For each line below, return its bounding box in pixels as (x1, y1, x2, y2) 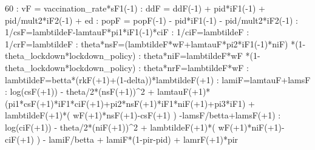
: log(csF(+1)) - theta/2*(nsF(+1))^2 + (5, 85, 155, 98)
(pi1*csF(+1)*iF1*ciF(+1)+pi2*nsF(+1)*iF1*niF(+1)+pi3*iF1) (5, 97, 246, 109)
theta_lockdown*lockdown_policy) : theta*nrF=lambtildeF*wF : (5, 61, 249, 73)
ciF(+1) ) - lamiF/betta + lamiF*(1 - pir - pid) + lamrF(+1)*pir (5, 132, 239, 145)
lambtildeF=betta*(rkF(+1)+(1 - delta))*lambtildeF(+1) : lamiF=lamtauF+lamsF (5, 73, 311, 86)
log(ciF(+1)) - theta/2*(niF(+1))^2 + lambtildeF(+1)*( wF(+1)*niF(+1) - (5, 120, 285, 133)
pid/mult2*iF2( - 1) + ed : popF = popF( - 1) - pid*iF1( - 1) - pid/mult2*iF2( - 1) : (5, 13, 298, 26)
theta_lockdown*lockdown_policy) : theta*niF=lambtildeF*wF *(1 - (5, 49, 260, 62)
